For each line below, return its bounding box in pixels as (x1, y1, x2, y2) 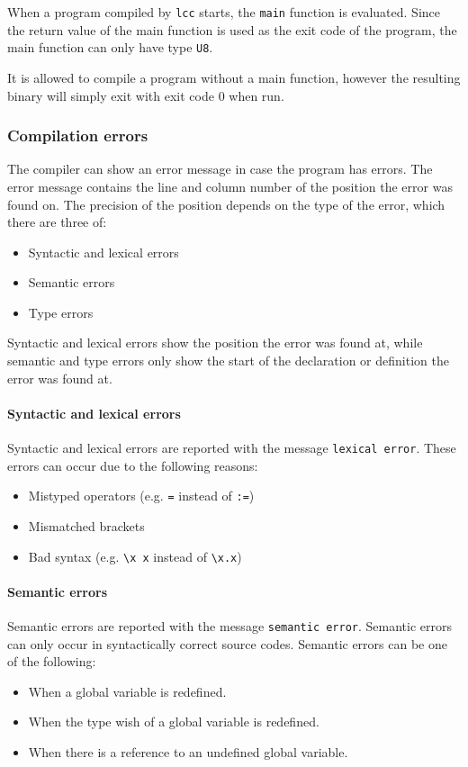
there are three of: (7, 212, 107, 231)
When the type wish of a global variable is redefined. (28, 712, 319, 731)
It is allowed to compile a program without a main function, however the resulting (7, 68, 461, 86)
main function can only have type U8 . (7, 38, 213, 57)
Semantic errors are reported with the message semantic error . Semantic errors (7, 617, 453, 635)
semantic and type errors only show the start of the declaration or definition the (7, 351, 449, 370)
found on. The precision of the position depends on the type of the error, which (7, 194, 445, 213)
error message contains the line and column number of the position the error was (7, 176, 453, 195)
